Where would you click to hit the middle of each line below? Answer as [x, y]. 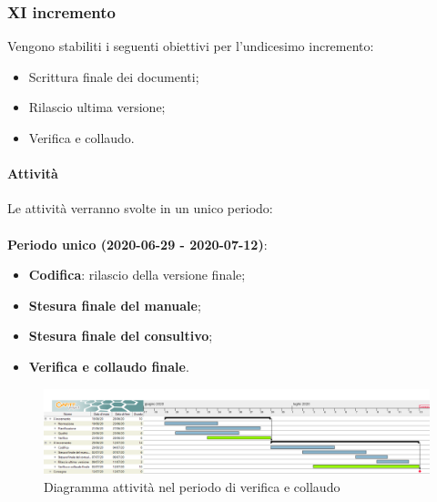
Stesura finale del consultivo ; [121, 336]
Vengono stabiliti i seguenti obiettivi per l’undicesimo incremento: [191, 46]
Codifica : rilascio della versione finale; [137, 275]
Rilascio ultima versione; [97, 107]
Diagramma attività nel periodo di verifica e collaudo [192, 486]
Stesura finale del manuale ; [115, 305]
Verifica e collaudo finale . [109, 366]
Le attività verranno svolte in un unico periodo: [140, 208]
